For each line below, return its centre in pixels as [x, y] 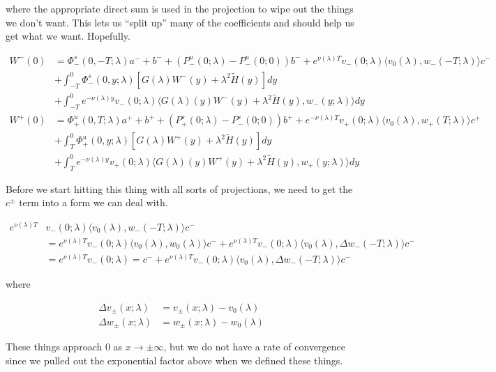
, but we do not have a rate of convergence [255, 347]
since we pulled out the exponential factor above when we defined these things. [174, 361]
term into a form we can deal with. [93, 202]
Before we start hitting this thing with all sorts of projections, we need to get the [179, 188]
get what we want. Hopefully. [68, 36]
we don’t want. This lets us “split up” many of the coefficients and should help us [180, 22]
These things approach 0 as [64, 347]
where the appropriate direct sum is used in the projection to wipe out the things [180, 8]
